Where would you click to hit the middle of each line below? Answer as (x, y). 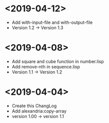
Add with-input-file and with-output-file (52, 22)
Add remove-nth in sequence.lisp (46, 66)
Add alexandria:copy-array (39, 111)
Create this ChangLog (34, 106)
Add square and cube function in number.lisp (58, 61)
